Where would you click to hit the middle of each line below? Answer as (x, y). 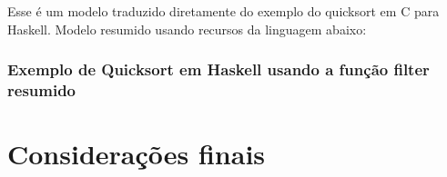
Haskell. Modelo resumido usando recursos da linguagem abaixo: (187, 29)
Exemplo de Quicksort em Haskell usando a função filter (218, 69)
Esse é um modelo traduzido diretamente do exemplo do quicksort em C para (223, 11)
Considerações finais (137, 154)
